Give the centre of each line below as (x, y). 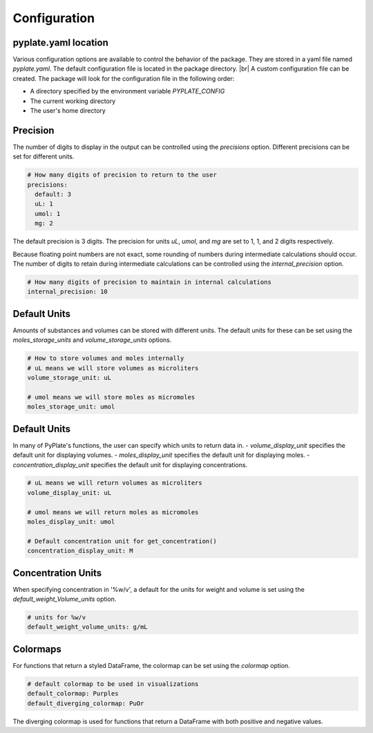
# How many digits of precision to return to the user (122, 175)
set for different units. (44, 156)
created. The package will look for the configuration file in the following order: (124, 78)
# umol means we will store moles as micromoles (111, 397)
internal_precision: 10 (68, 292)
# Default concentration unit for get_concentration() (122, 541)
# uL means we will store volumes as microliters (113, 368)
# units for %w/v (57, 617)
